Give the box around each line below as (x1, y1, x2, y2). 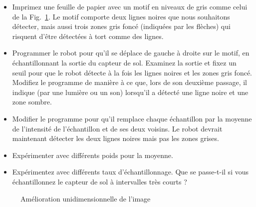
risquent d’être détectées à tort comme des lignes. (12, 30, 164, 41)
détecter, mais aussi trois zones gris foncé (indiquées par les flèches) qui (12, 21, 231, 31)
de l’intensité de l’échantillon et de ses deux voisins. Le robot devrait (12, 123, 223, 133)
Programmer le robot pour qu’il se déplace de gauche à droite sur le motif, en (12, 47, 250, 58)
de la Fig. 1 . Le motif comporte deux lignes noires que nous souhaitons (12, 11, 230, 21)
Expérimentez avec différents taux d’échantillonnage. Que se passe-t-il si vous (12, 166, 249, 177)
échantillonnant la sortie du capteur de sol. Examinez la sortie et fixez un (12, 57, 237, 67)
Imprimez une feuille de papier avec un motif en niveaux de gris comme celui (12, 1, 248, 11)
